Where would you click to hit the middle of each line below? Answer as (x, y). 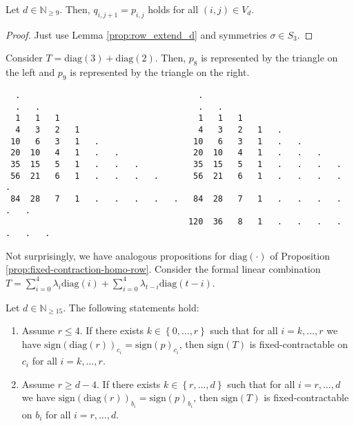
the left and (30, 72)
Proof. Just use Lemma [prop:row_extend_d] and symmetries (136, 34)
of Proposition (300, 255)
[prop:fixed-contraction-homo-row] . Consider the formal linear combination (163, 269)
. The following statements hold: (131, 307)
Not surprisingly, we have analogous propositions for (116, 255)
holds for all (173, 9)
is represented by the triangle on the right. (160, 72)
